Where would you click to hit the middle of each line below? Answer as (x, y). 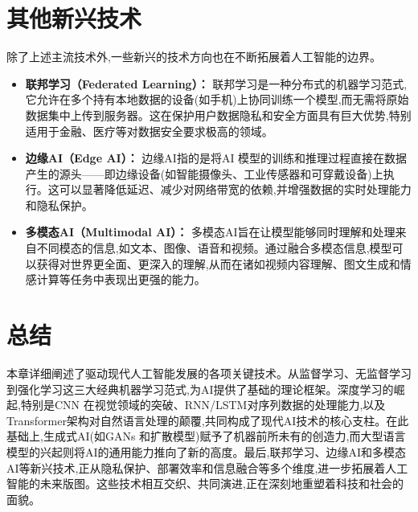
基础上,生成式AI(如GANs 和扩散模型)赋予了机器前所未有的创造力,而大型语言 (206, 436)
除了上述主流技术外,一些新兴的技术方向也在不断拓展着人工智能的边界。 (194, 57)
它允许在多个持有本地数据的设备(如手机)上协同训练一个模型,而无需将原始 (217, 99)
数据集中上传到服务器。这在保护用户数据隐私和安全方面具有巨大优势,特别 (218, 115)
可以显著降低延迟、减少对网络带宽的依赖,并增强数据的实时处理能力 (235, 189)
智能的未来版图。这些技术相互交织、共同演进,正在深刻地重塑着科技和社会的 (205, 483)
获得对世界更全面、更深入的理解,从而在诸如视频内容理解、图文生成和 (218, 263)
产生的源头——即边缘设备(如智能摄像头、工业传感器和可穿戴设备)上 (204, 173)
